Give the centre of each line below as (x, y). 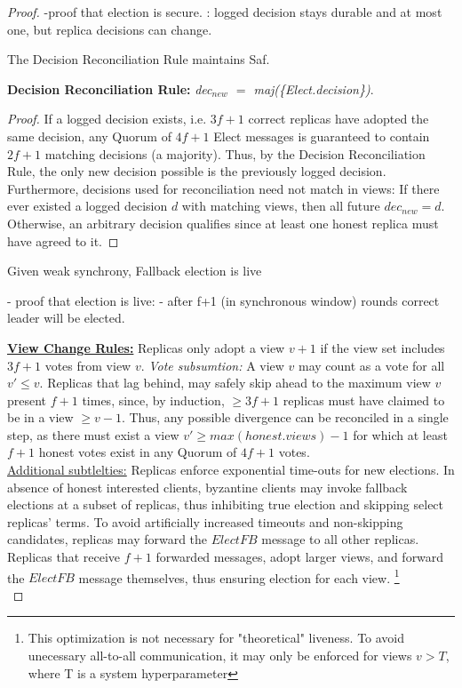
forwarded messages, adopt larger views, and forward (300, 557)
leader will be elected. (66, 318)
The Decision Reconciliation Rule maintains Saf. (139, 59)
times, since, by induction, (153, 400)
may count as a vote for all (372, 365)
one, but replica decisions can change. (110, 29)
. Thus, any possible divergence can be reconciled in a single (285, 417)
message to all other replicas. (340, 539)
